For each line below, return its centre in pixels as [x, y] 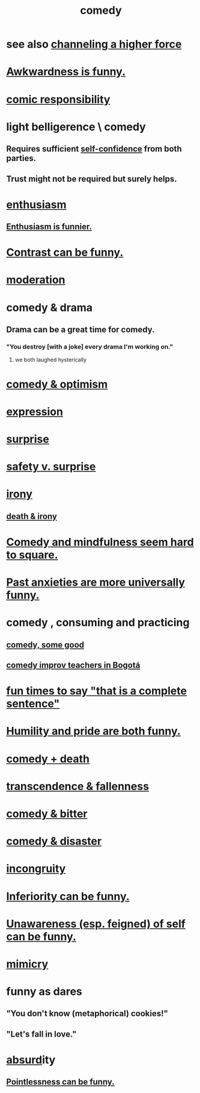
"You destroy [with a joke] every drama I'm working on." [90, 346]
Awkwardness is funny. [66, 72]
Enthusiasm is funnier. [49, 227]
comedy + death [48, 759]
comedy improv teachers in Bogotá [73, 665]
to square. [32, 555]
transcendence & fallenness [77, 786]
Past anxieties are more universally [95, 582]
